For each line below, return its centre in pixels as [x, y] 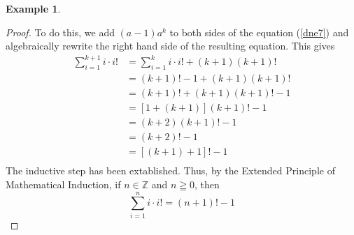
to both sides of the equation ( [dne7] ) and [259, 32]
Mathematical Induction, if [63, 184]
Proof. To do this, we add [60, 32]
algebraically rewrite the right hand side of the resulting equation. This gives [170, 46]
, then [207, 184]
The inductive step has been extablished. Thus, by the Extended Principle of [170, 170]
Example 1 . [33, 8]
